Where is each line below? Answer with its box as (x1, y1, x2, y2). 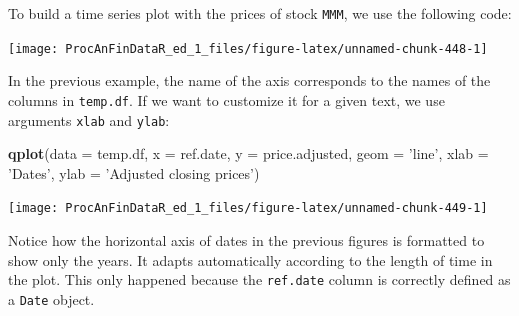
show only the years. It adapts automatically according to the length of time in (8, 249, 493, 270)
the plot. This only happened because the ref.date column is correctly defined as (8, 269, 511, 290)
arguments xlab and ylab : (8, 109, 170, 130)
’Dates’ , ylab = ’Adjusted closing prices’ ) (8, 162, 260, 183)
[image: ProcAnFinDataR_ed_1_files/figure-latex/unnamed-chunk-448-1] (8, 41, 488, 56)
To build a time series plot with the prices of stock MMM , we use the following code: (8, 3, 512, 23)
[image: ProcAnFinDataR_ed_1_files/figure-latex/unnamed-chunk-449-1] (8, 201, 488, 216)
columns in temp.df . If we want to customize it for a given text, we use (8, 89, 445, 110)
